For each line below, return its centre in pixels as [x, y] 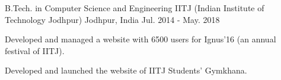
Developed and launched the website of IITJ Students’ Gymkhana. [126, 70]
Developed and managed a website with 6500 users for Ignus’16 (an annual [140, 39]
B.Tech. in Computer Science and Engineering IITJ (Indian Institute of [135, 8]
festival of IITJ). [35, 50]
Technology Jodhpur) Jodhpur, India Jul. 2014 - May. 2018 [112, 19]
